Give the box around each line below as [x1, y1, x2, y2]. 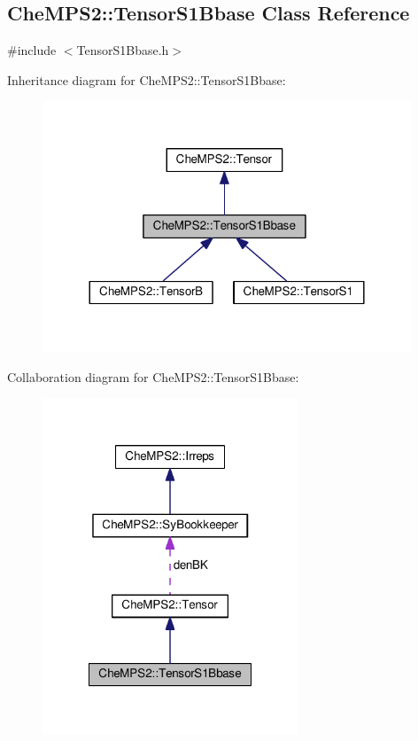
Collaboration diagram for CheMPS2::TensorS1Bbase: [7, 367, 299, 386]
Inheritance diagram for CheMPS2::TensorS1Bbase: [7, 70, 286, 89]
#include [7, 41, 57, 59]
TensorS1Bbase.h [76, 41, 169, 59]
